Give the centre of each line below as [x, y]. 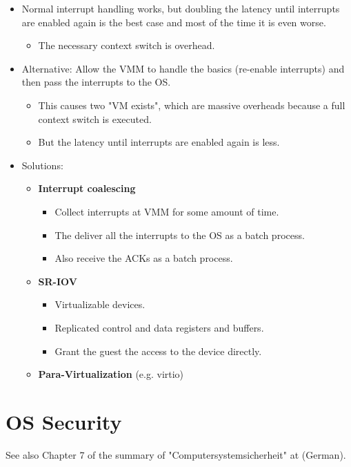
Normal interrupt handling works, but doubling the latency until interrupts [181, 8]
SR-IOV [58, 281]
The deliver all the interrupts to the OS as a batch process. [180, 235]
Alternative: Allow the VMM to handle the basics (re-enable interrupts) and [183, 68]
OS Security [64, 421]
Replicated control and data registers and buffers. [159, 327]
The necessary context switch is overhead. [127, 45]
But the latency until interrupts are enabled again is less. [159, 142]
